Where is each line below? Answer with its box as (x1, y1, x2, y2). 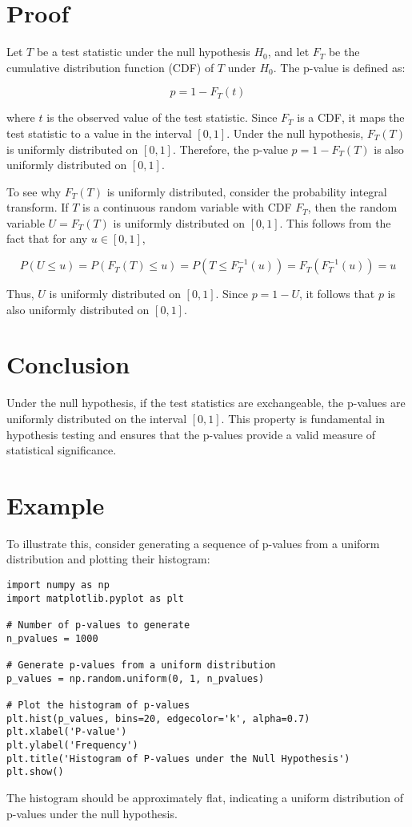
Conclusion (6, 348, 130, 381)
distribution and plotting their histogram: (6, 551, 210, 567)
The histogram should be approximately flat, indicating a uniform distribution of (6, 789, 403, 805)
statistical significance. (6, 442, 117, 458)
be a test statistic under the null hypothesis (36, 43, 250, 60)
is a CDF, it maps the (297, 109, 405, 126)
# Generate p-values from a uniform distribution (6, 660, 276, 671)
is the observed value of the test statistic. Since (46, 109, 278, 126)
